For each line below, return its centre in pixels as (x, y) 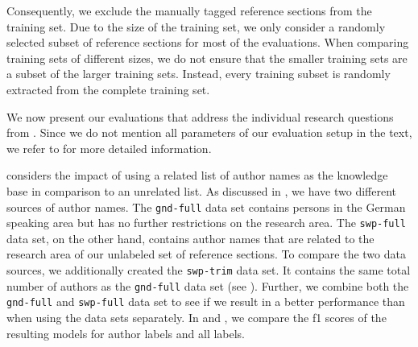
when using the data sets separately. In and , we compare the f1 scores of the (197, 317)
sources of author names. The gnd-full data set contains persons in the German (206, 207)
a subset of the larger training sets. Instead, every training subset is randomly (199, 74)
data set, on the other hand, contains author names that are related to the (190, 238)
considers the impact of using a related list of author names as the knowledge (197, 175)
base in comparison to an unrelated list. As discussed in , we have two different (201, 190)
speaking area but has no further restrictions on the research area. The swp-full (206, 223)
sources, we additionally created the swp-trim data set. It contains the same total (209, 270)
